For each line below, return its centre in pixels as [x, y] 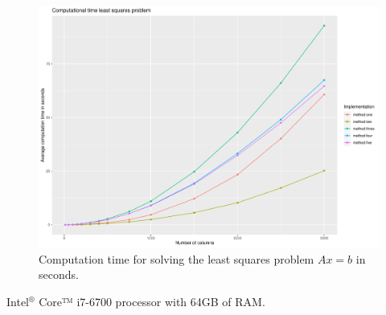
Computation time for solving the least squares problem [177, 258]
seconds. [59, 274]
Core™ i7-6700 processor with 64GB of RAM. [152, 301]
